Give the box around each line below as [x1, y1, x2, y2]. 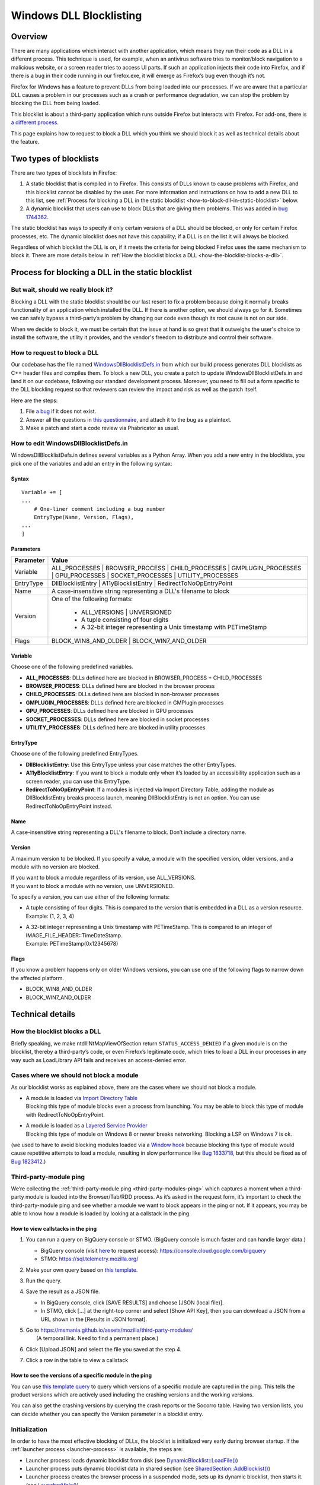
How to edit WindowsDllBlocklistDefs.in [11, 439, 128, 447]
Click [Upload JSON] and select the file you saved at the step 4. [25, 1345, 182, 1353]
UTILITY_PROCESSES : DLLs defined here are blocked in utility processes [25, 723, 206, 731]
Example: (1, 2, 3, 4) [25, 912, 75, 920]
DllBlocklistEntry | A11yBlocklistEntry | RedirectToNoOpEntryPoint [51, 579, 233, 587]
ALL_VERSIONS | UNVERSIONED [81, 608, 172, 617]
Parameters [11, 545, 41, 552]
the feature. [11, 138, 40, 145]
